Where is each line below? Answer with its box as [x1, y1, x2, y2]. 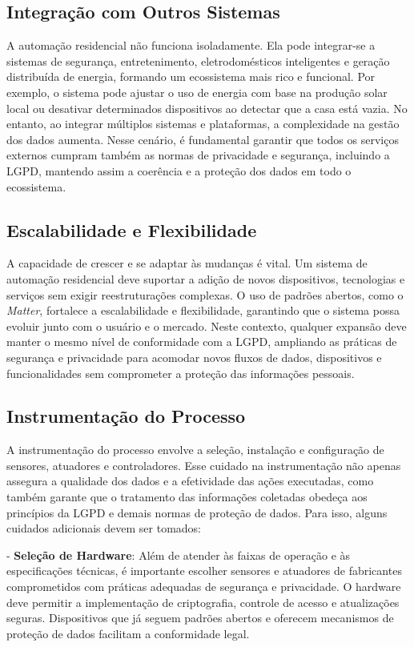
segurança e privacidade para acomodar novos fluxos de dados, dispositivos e [6, 348, 382, 365]
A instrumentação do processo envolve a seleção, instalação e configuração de [6, 441, 384, 458]
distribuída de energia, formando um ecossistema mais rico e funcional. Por [6, 68, 376, 85]
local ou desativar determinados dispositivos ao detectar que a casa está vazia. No [6, 99, 408, 116]
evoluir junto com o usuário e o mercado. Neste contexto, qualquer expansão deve [6, 317, 407, 334]
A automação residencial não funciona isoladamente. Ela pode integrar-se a [6, 37, 376, 54]
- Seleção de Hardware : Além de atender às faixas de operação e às [6, 546, 351, 563]
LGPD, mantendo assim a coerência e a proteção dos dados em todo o [6, 162, 352, 179]
